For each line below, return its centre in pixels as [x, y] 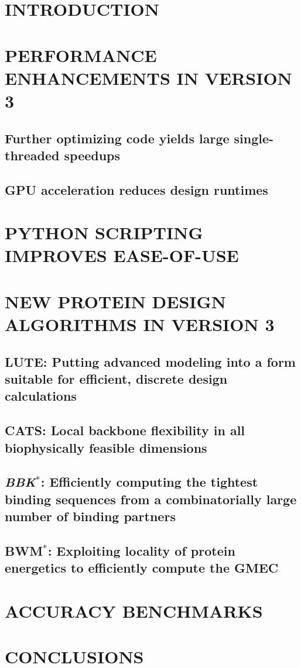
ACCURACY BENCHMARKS [134, 610]
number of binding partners [90, 516]
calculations [41, 396]
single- [254, 138]
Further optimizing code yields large [117, 138]
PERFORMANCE [81, 55]
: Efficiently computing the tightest [149, 482]
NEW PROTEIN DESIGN [116, 301]
